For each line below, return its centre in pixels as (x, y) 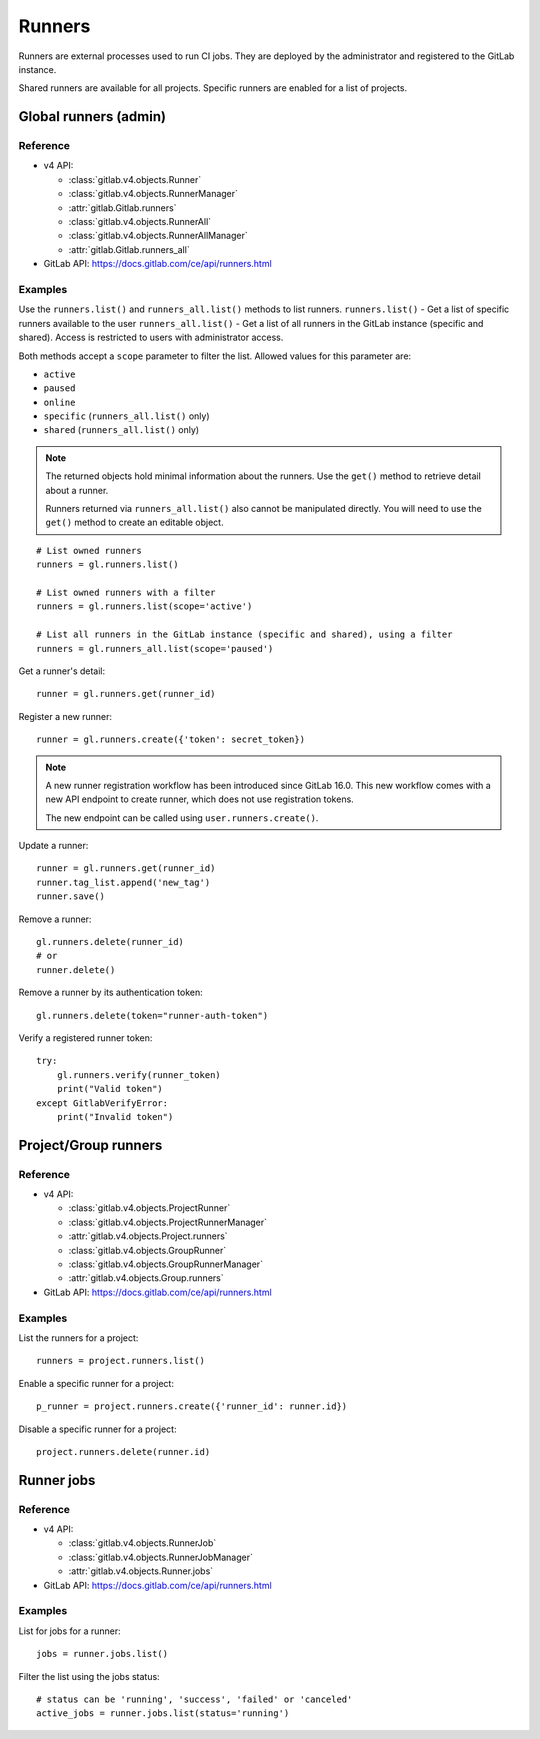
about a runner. (77, 490)
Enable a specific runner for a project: (96, 1383)
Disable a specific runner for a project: (97, 1429)
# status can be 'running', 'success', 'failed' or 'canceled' (194, 1699)
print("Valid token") (110, 1089)
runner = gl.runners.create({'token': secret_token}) (170, 739)
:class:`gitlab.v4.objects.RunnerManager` (153, 194)
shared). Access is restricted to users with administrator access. (151, 337)
